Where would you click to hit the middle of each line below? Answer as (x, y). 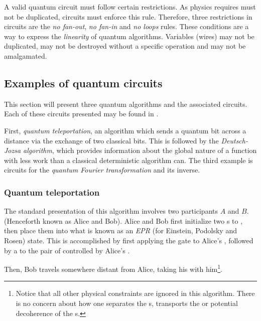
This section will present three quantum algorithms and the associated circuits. (126, 104)
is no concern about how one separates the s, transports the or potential (127, 303)
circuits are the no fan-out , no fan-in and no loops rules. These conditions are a (126, 26)
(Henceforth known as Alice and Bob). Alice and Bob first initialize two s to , (123, 220)
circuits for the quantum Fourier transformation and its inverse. (102, 170)
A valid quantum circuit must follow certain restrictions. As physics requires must (130, 7)
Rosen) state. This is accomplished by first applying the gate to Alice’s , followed (129, 240)
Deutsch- (234, 140)
